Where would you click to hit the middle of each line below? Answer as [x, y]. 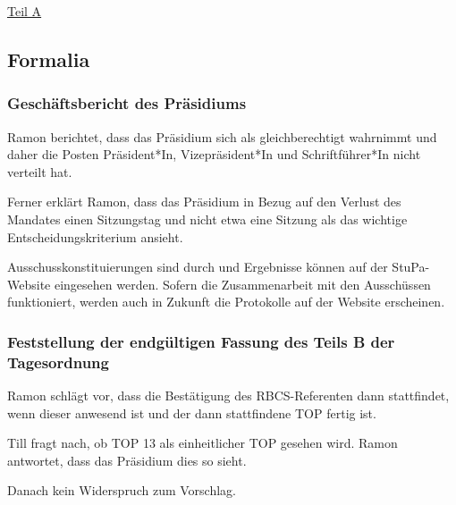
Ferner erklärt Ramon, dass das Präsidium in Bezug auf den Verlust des [204, 202]
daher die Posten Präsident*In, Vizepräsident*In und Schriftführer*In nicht [214, 154]
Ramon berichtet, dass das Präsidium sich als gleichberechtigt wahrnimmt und [222, 136]
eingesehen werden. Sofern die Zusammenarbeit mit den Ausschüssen [242, 284]
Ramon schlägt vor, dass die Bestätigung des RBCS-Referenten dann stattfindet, [228, 396]
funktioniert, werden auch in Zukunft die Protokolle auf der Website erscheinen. [226, 302]
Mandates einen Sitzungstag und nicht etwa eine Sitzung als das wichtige [207, 219]
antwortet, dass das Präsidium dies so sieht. [127, 460]
